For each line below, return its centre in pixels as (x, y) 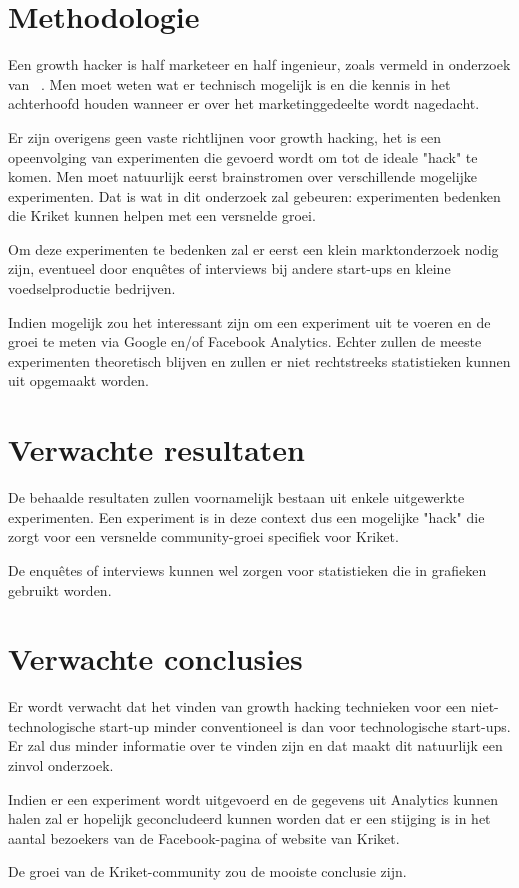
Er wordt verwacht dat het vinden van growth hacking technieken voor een (237, 706)
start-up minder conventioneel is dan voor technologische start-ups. (305, 725)
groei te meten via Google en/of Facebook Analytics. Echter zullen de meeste (245, 341)
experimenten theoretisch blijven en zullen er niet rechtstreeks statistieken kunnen (259, 360)
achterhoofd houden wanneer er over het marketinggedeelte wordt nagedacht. (244, 103)
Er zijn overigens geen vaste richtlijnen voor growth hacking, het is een (225, 136)
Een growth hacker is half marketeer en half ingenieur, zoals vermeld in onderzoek (259, 64)
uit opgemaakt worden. (78, 380)
